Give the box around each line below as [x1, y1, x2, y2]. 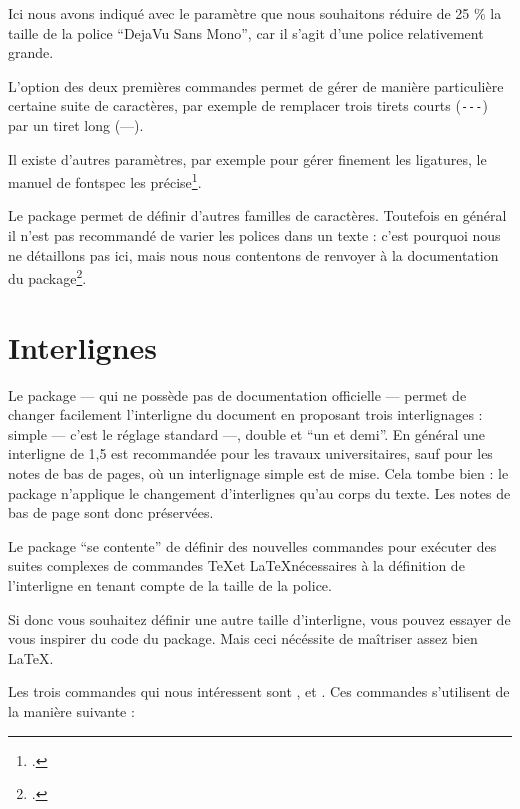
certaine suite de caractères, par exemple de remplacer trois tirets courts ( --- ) [8, 95, 488, 116]
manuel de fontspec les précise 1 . [8, 169, 202, 192]
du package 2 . [8, 265, 87, 288]
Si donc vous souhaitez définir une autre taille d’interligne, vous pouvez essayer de [8, 608, 511, 629]
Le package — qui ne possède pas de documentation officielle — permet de [8, 384, 467, 405]
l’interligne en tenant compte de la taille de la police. [8, 574, 332, 595]
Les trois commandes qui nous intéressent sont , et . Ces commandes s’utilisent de [8, 681, 510, 702]
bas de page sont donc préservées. [8, 502, 214, 523]
